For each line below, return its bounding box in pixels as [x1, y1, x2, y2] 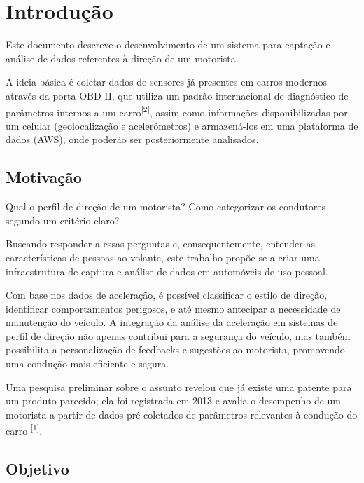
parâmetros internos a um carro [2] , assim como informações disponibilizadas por [6, 102, 348, 119]
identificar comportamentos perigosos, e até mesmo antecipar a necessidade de [6, 301, 341, 315]
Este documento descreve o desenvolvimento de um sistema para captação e [6, 37, 330, 52]
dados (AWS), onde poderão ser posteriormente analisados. [6, 132, 259, 147]
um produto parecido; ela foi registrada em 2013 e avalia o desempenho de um [6, 393, 342, 408]
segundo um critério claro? [6, 212, 120, 227]
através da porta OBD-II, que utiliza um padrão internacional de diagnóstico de [6, 88, 349, 102]
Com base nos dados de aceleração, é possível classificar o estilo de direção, [6, 287, 328, 302]
